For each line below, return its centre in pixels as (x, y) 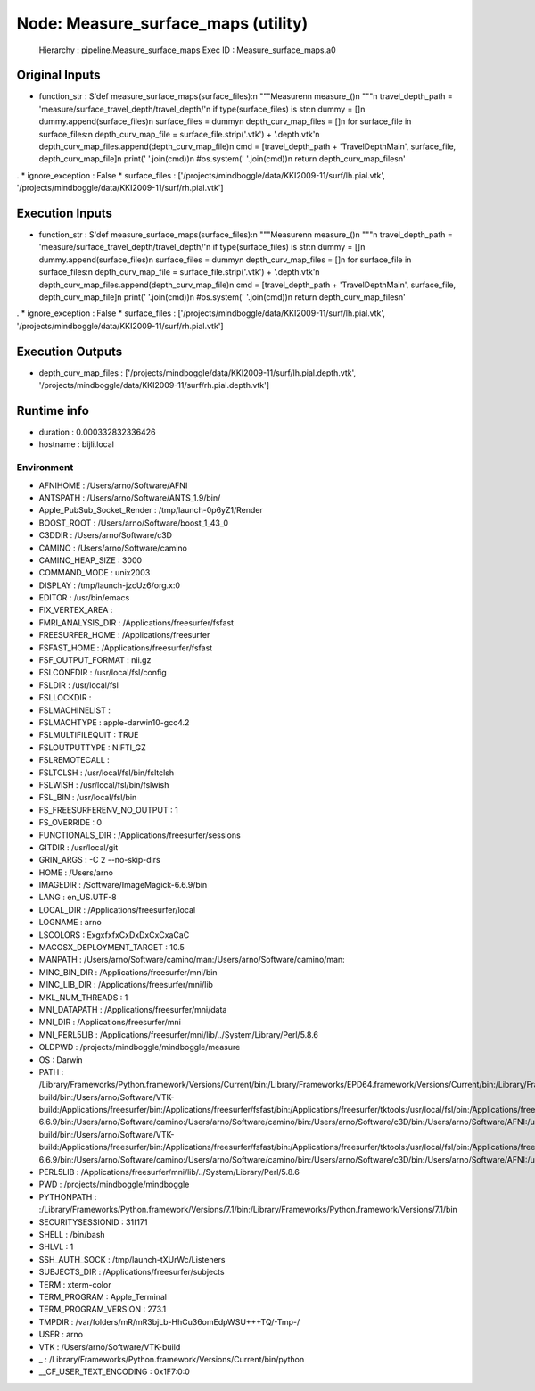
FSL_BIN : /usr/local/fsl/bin (88, 798)
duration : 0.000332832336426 (97, 432)
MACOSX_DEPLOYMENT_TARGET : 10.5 (111, 948)
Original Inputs (58, 75)
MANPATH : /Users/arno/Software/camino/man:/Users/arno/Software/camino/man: (192, 960)
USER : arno (61, 1335)
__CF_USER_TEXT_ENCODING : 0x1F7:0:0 (115, 1372)
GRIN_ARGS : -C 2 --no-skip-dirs (99, 860)
